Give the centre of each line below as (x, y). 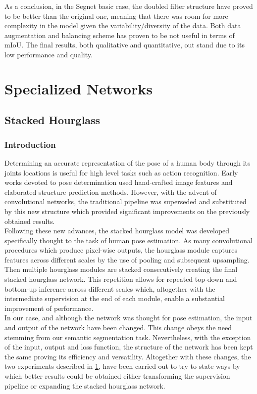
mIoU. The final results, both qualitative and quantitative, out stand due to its (125, 45)
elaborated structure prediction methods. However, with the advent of (111, 192)
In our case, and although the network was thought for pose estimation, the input (128, 318)
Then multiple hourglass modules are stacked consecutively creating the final (121, 269)
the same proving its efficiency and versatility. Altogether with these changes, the (128, 356)
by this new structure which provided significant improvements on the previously (127, 211)
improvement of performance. (49, 308)
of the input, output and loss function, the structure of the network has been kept (129, 347)
